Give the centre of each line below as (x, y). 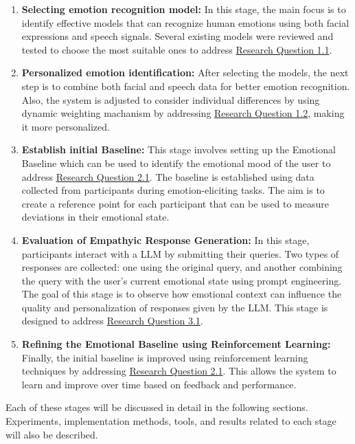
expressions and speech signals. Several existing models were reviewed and (177, 36)
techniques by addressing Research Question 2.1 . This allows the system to (179, 371)
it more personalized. (66, 126)
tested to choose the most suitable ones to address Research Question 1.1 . (177, 49)
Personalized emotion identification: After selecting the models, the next (185, 73)
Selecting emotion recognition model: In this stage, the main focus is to (184, 9)
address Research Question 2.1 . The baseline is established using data (168, 176)
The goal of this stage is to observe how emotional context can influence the (182, 294)
